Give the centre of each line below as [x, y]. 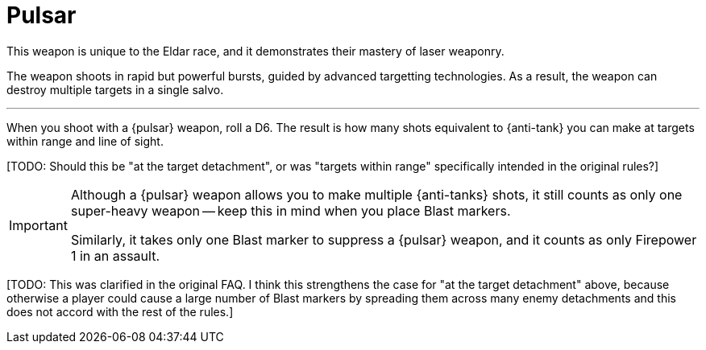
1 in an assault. [115, 255]
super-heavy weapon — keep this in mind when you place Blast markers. [291, 210]
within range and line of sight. [85, 141]
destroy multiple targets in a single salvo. [115, 89]
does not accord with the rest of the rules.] [120, 311]
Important [38, 225]
